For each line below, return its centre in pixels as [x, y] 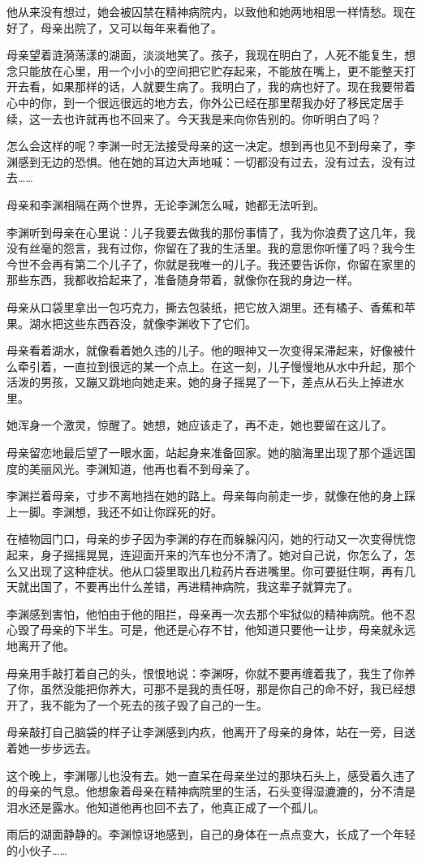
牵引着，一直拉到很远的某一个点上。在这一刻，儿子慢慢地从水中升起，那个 [216, 366]
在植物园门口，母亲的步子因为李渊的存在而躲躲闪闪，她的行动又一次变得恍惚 [211, 539]
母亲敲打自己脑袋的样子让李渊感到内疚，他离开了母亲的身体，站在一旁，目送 [211, 732]
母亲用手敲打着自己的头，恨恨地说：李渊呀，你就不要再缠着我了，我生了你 [205, 673]
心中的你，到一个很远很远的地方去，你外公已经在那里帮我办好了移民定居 [200, 102]
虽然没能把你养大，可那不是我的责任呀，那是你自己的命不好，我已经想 [228, 689]
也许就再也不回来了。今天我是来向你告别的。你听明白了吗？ [222, 118]
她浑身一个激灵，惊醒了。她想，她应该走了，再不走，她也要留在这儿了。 [200, 425]
